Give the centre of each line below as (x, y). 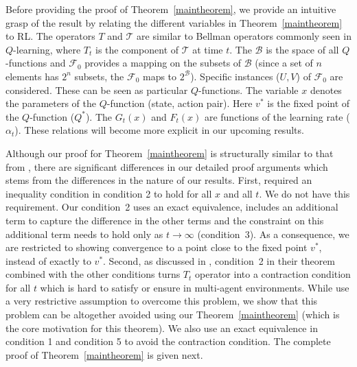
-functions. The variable (248, 90)
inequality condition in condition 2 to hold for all (109, 193)
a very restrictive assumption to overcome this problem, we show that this (162, 301)
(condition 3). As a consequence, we (273, 234)
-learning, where (47, 49)
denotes (326, 90)
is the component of (137, 49)
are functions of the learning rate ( (277, 116)
